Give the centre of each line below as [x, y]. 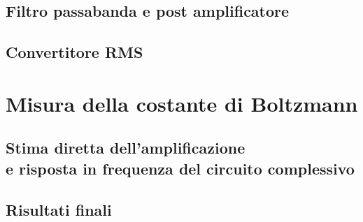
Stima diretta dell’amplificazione [126, 148]
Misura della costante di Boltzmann [182, 103]
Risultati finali [59, 209]
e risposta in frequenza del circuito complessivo [180, 168]
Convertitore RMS [74, 52]
